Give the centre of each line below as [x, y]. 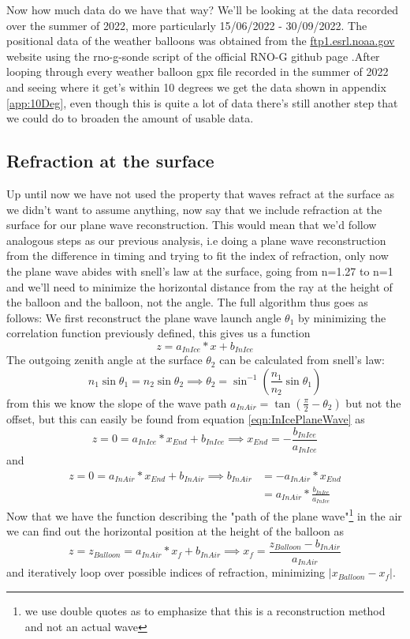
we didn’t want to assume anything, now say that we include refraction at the [194, 209]
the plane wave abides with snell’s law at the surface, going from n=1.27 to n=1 [200, 271]
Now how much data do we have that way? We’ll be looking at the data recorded [203, 9]
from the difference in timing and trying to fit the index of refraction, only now [198, 256]
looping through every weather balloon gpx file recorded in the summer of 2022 [198, 71]
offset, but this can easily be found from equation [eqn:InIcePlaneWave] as [186, 418]
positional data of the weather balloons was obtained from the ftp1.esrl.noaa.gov [201, 41]
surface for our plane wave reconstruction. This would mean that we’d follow [192, 225]
